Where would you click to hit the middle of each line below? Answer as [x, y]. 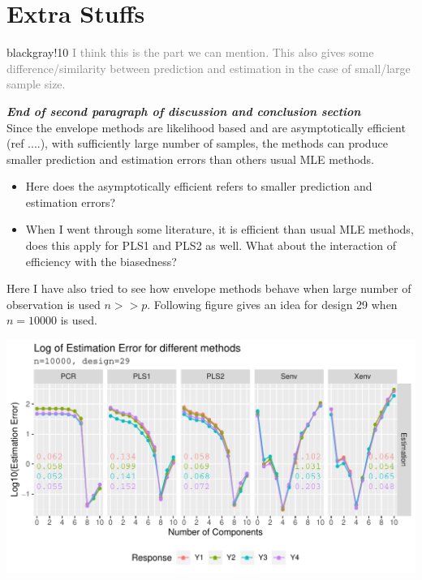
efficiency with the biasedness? [101, 261]
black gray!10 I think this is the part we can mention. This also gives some [190, 52]
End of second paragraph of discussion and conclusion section [184, 111]
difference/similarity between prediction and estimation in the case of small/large [209, 68]
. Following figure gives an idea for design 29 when [272, 304]
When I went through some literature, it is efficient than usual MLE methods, [220, 229]
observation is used [54, 304]
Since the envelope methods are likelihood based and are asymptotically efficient [206, 127]
